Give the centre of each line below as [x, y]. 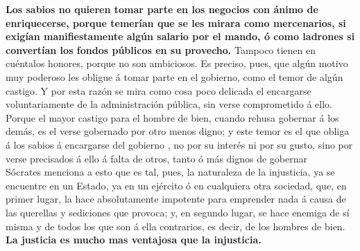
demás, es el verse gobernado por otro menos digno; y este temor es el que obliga [178, 131]
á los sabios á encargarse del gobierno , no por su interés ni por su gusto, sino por [179, 144]
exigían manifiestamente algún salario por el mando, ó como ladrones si [180, 36]
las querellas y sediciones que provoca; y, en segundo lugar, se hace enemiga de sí [178, 212]
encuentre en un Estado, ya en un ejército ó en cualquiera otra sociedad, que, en [176, 185]
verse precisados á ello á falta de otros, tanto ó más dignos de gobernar [157, 158]
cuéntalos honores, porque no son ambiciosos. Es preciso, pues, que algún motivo [177, 63]
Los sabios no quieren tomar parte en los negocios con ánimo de [162, 9]
